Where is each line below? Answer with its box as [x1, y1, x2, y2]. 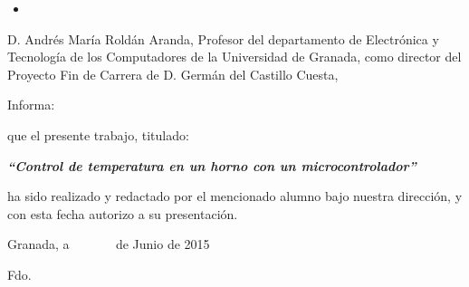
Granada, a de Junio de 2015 [7, 234, 210, 254]
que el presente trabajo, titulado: [7, 125, 189, 144]
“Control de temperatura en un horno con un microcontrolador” [7, 156, 416, 175]
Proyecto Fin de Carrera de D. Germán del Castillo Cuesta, [7, 64, 339, 83]
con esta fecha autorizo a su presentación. [7, 204, 238, 223]
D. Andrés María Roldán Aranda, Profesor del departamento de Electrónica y [7, 29, 439, 48]
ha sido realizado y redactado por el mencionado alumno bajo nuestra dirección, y [7, 187, 463, 206]
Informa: [7, 95, 55, 114]
